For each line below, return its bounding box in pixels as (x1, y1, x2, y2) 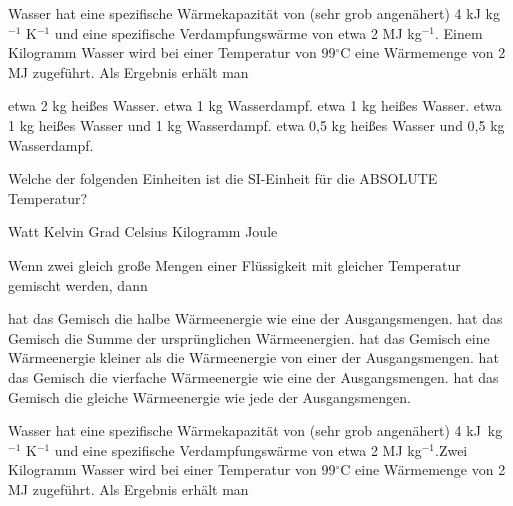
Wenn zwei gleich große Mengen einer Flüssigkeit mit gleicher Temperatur (8, 254, 461, 275)
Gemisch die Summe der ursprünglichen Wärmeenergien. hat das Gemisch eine (8, 327, 490, 348)
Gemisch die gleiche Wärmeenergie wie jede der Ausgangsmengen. (8, 386, 411, 407)
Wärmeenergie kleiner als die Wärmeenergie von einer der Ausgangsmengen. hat (8, 347, 499, 368)
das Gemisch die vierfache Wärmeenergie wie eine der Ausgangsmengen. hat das (8, 366, 499, 387)
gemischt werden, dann (8, 274, 148, 295)
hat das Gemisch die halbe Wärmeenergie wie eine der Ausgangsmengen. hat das (8, 308, 503, 329)
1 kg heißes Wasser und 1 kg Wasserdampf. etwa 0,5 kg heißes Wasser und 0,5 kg (8, 114, 505, 135)
